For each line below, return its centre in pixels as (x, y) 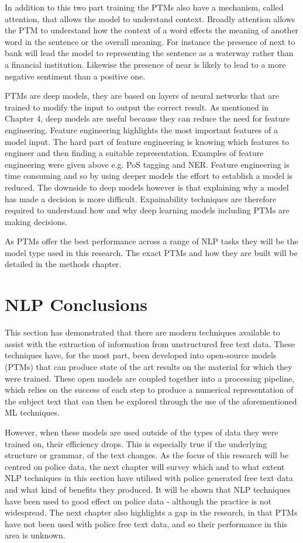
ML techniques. (32, 412)
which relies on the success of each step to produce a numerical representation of (149, 390)
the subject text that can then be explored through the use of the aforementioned (151, 401)
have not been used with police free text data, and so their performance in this (146, 523)
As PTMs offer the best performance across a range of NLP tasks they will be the (151, 241)
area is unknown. (35, 535)
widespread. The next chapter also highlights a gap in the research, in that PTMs (151, 512)
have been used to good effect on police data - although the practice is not (138, 501)
